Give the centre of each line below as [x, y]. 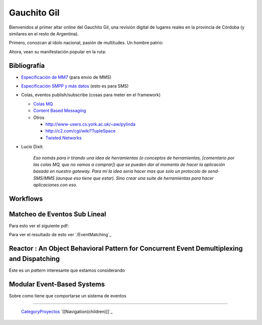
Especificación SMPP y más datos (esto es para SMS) [75, 86]
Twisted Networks [64, 138]
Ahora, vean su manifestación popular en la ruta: [57, 51]
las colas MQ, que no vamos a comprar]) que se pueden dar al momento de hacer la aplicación [129, 164]
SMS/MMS [44, 178]
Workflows [26, 199]
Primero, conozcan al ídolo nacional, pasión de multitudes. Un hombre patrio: [86, 43]
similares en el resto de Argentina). [44, 33]
